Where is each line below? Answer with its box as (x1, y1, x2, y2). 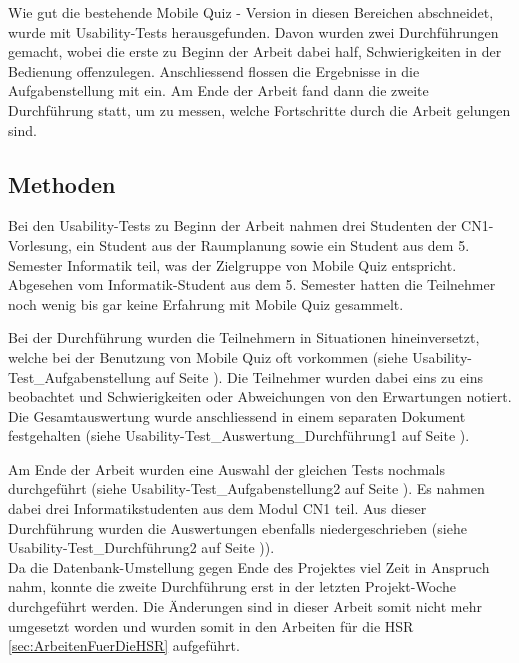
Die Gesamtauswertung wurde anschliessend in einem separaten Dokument (8, 405, 466, 426)
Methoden (8, 168, 116, 199)
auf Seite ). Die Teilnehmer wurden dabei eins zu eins (155, 366, 484, 387)
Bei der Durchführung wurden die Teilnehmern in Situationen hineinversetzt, (8, 327, 480, 348)
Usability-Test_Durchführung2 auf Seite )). (8, 537, 275, 558)
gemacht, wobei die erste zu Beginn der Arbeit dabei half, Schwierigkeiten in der (8, 41, 502, 62)
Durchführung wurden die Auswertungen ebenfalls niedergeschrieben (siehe (8, 517, 467, 538)
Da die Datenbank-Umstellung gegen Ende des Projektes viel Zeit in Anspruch (8, 556, 490, 577)
